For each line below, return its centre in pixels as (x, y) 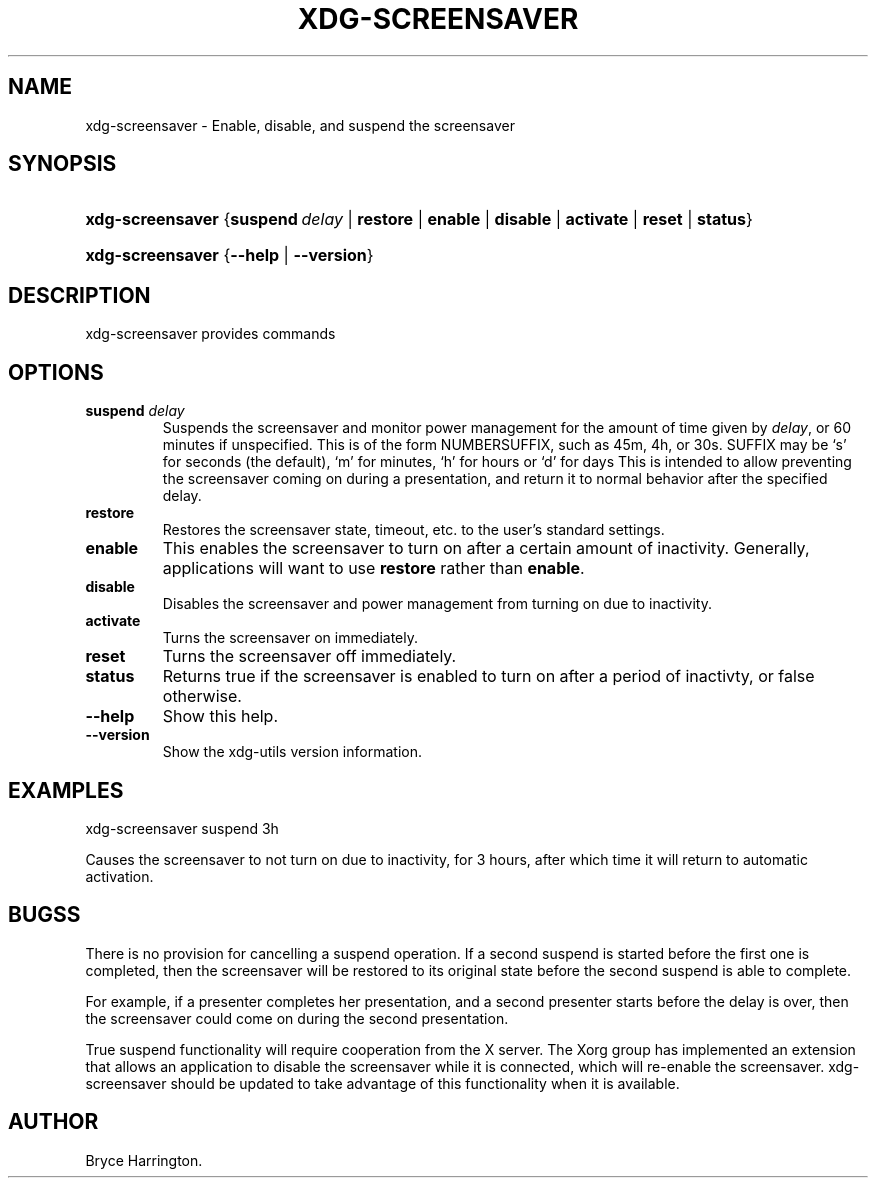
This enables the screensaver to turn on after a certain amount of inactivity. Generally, (486, 548)
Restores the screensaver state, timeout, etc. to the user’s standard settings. (413, 530)
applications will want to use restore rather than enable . (373, 568)
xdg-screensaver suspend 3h (182, 828)
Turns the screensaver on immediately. (290, 638)
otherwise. (202, 696)
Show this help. (220, 716)
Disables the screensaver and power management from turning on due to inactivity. (437, 604)
